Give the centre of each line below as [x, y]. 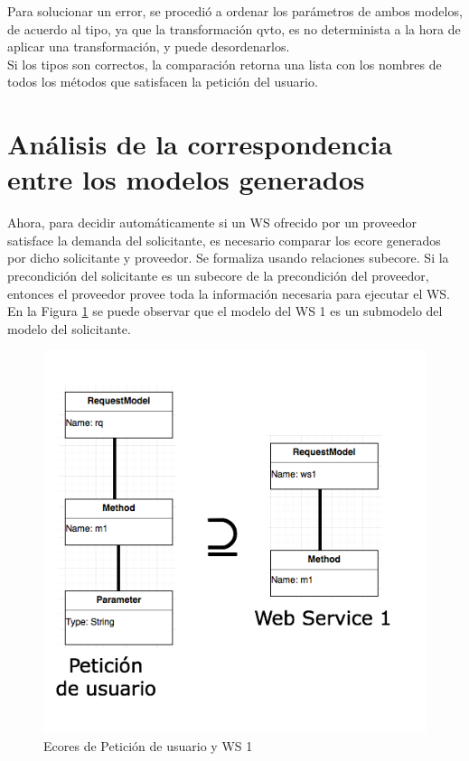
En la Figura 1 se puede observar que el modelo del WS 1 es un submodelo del [225, 311]
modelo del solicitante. [69, 328]
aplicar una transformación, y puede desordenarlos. [149, 46]
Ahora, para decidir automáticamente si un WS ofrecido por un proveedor [212, 223]
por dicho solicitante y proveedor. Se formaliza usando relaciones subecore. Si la [228, 258]
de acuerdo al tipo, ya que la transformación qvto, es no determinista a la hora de [234, 28]
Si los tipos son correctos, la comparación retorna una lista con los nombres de [225, 64]
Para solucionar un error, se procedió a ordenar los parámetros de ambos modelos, [235, 11]
